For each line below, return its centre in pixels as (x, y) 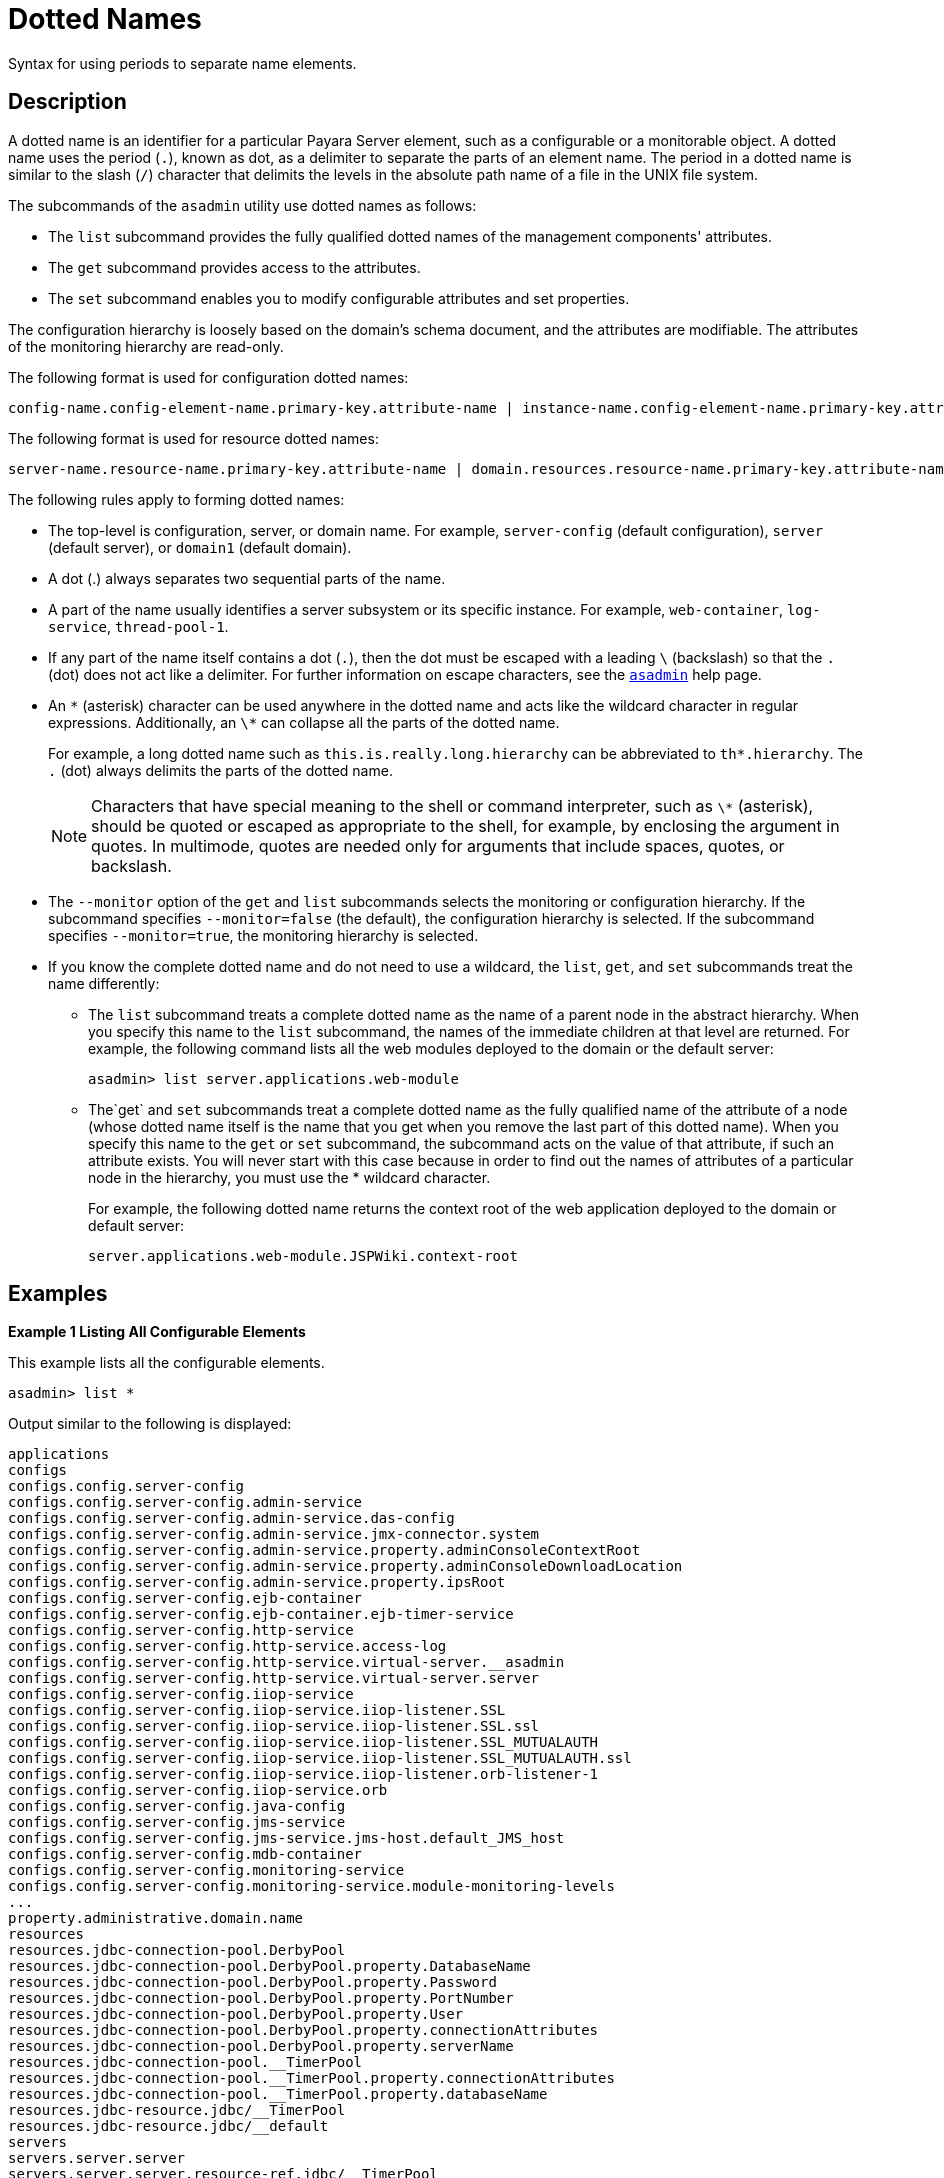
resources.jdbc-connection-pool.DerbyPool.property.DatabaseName (269, 1966)
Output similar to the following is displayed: (150, 1424)
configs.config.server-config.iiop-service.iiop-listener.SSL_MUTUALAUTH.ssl (320, 1758)
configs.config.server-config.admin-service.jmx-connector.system (274, 1534)
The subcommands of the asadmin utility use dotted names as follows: (242, 205)
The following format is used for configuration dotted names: (208, 377)
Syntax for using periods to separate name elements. (182, 63)
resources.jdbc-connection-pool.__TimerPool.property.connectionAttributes (311, 2078)
